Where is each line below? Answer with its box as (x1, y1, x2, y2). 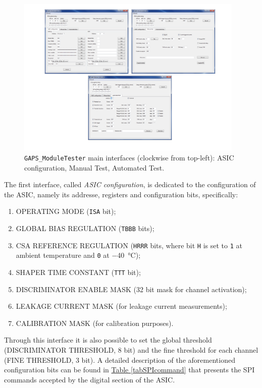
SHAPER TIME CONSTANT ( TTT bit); (16, 267, 141, 278)
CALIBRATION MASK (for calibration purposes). (16, 317, 174, 328)
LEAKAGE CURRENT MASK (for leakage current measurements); (16, 301, 227, 311)
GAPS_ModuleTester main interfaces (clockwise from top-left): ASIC (24, 152, 234, 162)
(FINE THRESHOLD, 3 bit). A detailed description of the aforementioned (4, 354, 235, 365)
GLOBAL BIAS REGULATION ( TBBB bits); (16, 223, 154, 234)
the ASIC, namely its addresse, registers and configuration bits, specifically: (4, 189, 238, 199)
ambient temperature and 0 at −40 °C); (16, 250, 141, 260)
